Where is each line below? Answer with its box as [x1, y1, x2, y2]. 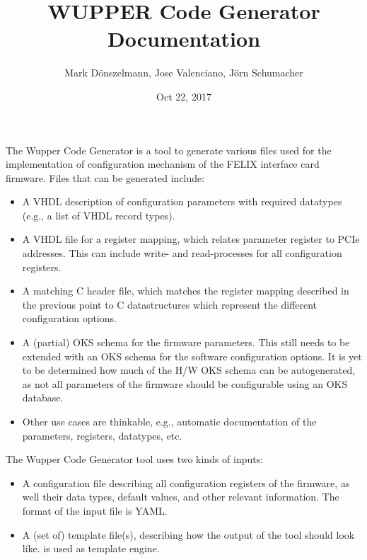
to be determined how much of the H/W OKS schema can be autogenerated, [22, 362, 356, 377]
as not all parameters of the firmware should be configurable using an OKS [22, 376, 348, 391]
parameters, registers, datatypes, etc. [22, 428, 182, 442]
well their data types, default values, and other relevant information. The [22, 489, 339, 504]
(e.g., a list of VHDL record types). [22, 207, 175, 222]
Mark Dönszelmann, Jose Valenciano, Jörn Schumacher [64, 65, 303, 80]
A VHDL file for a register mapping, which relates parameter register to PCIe [22, 232, 360, 246]
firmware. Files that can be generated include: [6, 170, 205, 185]
